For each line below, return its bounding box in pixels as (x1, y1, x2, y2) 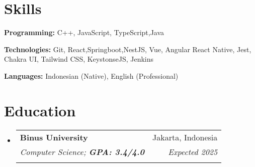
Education (4, 100, 76, 120)
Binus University (20, 131, 88, 143)
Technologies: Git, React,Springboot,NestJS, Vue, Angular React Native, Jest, (4, 44, 251, 54)
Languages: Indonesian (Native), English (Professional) (4, 70, 179, 81)
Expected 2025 (168, 145, 218, 157)
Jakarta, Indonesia (152, 131, 218, 143)
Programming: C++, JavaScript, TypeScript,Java (4, 27, 164, 38)
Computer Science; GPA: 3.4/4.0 (20, 145, 144, 157)
